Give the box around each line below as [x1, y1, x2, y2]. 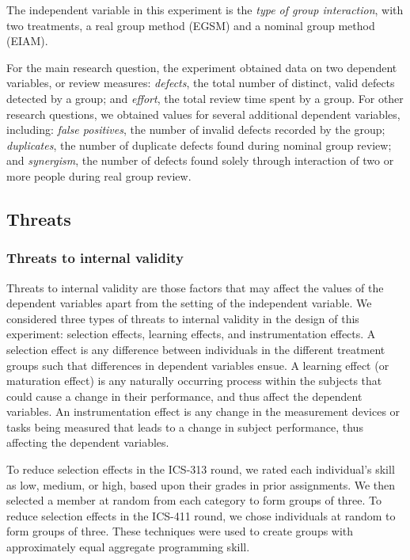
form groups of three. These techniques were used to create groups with [6, 523, 354, 539]
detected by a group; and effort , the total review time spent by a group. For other [6, 90, 404, 106]
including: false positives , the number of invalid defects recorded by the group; [6, 121, 385, 138]
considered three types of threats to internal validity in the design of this [6, 310, 359, 326]
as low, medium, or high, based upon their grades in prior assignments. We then [6, 476, 396, 493]
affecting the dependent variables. [6, 434, 169, 451]
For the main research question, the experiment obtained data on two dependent [6, 59, 397, 75]
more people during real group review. [6, 167, 192, 184]
